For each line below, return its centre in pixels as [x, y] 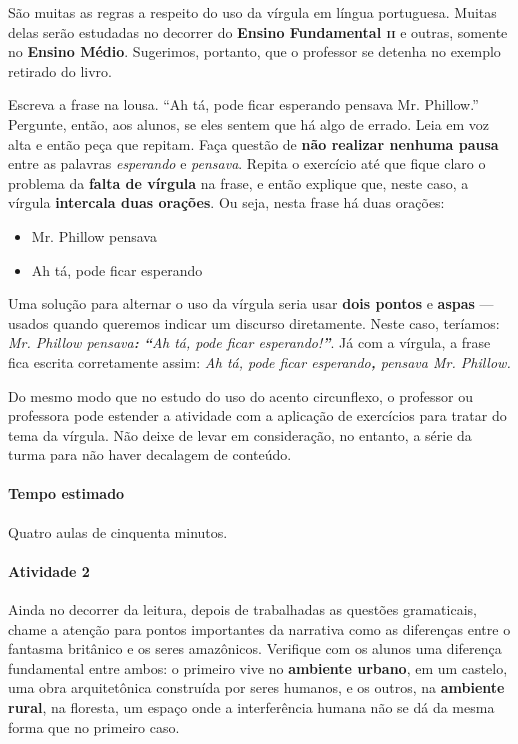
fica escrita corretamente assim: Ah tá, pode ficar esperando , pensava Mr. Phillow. [259, 361]
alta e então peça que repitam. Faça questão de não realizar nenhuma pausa [253, 143]
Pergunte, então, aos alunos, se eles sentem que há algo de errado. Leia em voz [249, 123]
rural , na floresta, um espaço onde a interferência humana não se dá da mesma [251, 707]
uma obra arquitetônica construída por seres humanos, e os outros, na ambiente [256, 687]
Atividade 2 [49, 570]
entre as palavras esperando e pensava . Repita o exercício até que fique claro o [247, 163]
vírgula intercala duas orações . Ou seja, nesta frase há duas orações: [226, 202]
